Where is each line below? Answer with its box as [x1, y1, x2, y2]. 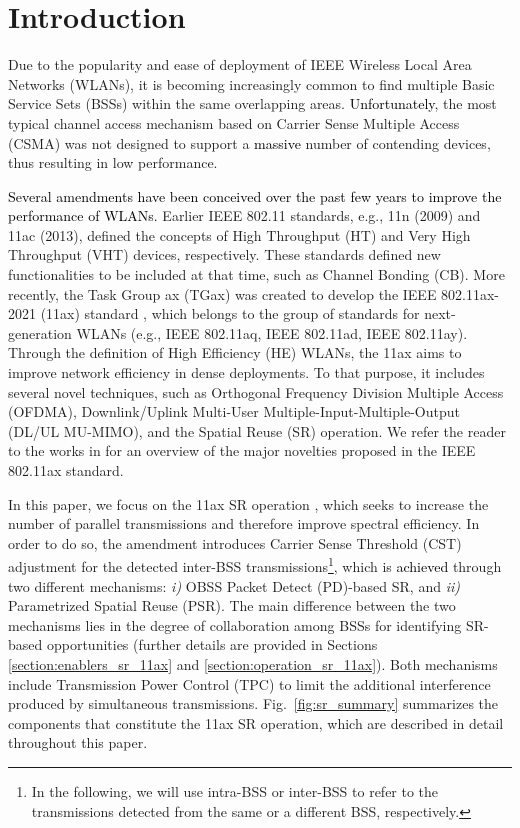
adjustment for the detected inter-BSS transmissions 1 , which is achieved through [8, 553, 502, 577]
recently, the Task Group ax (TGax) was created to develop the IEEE [8, 283, 437, 304]
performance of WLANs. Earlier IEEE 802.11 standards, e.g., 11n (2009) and [8, 205, 481, 226]
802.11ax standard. [8, 460, 124, 480]
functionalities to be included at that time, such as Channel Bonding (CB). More [8, 264, 505, 285]
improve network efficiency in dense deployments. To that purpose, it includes [8, 362, 485, 383]
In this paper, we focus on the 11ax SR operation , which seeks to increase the [8, 493, 489, 514]
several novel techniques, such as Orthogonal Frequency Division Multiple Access [8, 381, 504, 402]
